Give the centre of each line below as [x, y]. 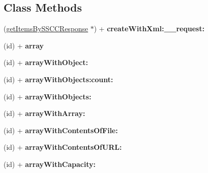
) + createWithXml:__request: [149, 28]
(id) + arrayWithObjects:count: [58, 79]
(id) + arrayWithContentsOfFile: [61, 130]
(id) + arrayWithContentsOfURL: [63, 147]
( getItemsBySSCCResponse [46, 28]
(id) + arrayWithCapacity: [50, 164]
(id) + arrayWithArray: [44, 113]
